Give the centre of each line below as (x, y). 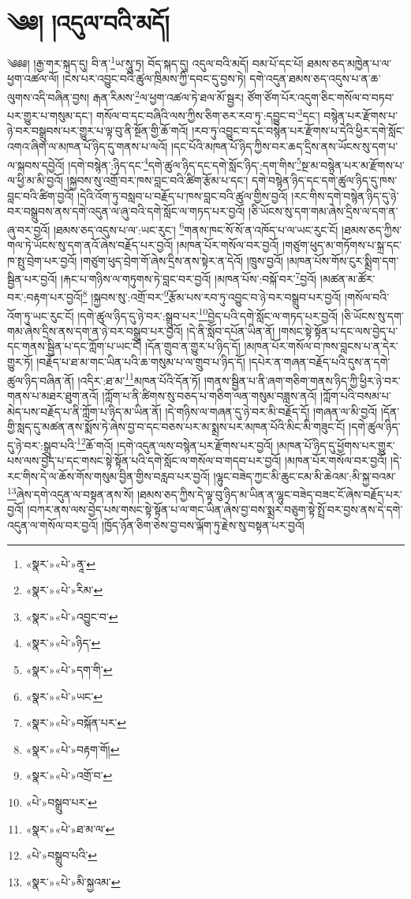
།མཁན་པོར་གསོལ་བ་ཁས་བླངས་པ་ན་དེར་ (321, 346)
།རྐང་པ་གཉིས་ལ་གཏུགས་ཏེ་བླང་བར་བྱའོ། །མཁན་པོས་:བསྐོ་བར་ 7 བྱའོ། (189, 277)
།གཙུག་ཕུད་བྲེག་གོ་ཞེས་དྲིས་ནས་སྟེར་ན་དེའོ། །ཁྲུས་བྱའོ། (182, 260)
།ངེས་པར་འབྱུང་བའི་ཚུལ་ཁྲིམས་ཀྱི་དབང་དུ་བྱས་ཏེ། (154, 79)
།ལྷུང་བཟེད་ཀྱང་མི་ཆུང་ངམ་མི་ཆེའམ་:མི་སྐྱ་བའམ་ (305, 476)
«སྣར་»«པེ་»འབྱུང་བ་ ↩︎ (72, 616)
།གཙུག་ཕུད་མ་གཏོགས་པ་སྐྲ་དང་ (342, 244)
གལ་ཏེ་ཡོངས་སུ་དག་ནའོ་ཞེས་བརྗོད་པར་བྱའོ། (90, 244)
